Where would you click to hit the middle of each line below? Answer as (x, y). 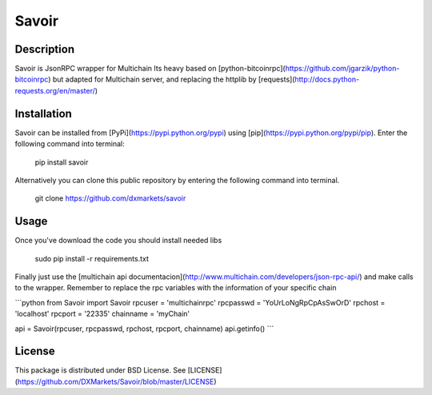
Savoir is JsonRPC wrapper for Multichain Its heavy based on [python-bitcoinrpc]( (150, 69)
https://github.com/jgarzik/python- (342, 69)
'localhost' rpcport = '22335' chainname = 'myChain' (102, 314)
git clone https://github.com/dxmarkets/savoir (110, 198)
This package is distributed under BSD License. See (100, 370)
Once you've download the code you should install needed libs (118, 241)
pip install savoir (62, 162)
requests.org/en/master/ (55, 90)
